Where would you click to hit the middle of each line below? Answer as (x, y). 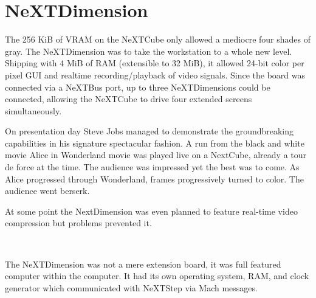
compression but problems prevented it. (78, 223)
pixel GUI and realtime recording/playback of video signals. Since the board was (155, 74)
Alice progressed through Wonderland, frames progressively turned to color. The (154, 178)
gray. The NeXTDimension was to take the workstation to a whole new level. (149, 51)
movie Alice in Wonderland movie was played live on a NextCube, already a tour (156, 155)
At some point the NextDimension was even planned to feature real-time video (151, 211)
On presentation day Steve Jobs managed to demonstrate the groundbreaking (149, 131)
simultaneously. (33, 110)
